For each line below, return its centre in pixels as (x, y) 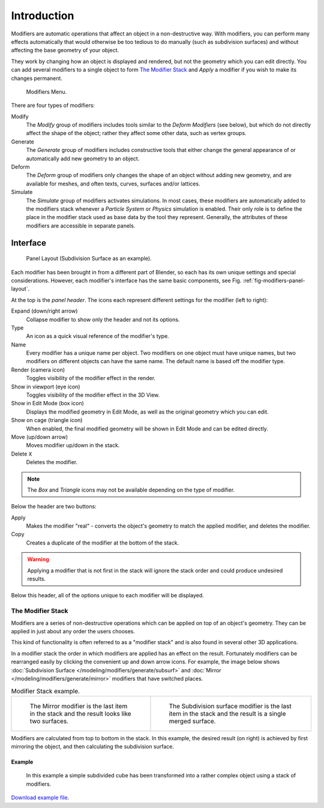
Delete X (22, 454)
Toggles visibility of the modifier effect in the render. (91, 378)
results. (37, 579)
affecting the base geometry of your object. (65, 50)
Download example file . (40, 798)
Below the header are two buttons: (54, 507)
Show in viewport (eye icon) (46, 387)
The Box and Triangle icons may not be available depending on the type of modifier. (131, 490)
